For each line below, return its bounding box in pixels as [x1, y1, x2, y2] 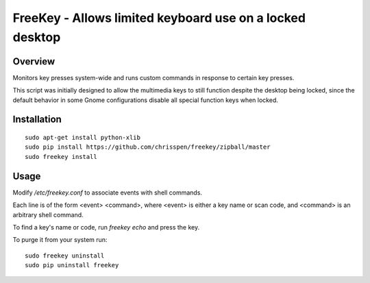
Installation [12, 114, 62, 125]
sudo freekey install [25, 153, 97, 160]
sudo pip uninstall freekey [25, 261, 119, 269]
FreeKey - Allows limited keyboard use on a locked [12, 10, 306, 25]
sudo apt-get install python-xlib [25, 134, 140, 142]
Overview [12, 56, 56, 67]
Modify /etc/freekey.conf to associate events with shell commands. [12, 188, 202, 197]
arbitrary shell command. [12, 210, 84, 219]
